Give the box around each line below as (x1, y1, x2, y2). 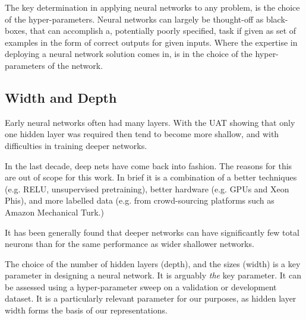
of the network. (48, 59, 103, 71)
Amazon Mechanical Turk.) (5, 205, 104, 218)
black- (266, 12, 288, 25)
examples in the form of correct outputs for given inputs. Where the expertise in (5, 36, 298, 48)
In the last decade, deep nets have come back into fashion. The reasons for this (5, 159, 292, 172)
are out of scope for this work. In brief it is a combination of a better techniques (5, 171, 297, 183)
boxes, (5, 24, 27, 37)
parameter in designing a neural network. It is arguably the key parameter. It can (5, 269, 301, 281)
